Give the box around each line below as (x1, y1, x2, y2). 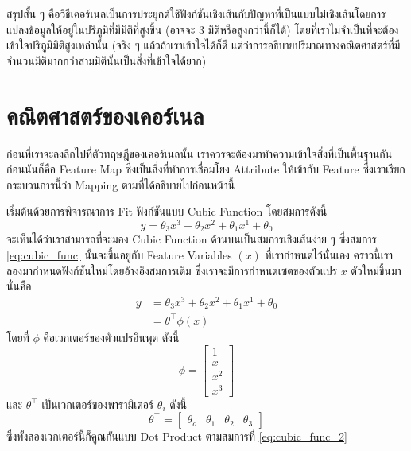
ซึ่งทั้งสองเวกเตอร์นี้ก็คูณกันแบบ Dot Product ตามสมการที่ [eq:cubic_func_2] (6, 428, 347, 445)
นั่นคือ (6, 278, 32, 294)
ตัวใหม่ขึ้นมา (351, 262, 401, 278)
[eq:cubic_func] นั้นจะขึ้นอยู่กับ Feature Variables (6, 247, 232, 262)
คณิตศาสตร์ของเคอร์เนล (6, 99, 204, 131)
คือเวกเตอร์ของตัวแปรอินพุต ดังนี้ (43, 329, 180, 345)
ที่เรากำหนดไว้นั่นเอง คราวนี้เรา (265, 247, 394, 262)
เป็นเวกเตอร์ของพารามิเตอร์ (41, 395, 154, 412)
